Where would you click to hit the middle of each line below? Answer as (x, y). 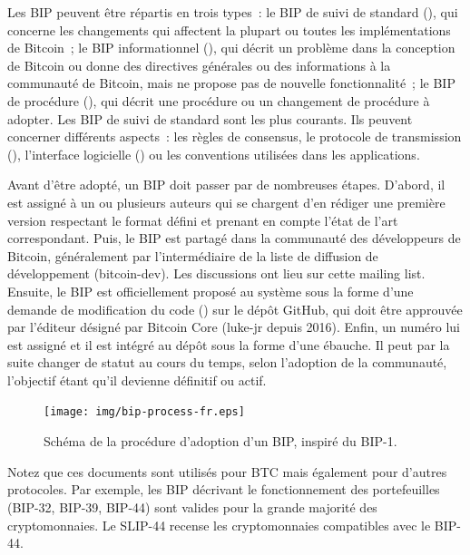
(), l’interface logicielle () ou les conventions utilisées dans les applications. (214, 154)
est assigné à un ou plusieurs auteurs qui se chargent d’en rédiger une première (226, 202)
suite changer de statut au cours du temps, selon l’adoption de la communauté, (227, 362)
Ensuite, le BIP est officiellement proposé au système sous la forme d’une (211, 291)
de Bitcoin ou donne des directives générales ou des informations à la (199, 65)
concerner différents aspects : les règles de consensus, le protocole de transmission (235, 136)
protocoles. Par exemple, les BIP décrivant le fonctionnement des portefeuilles (224, 489)
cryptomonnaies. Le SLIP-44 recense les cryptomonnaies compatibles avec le (219, 525)
